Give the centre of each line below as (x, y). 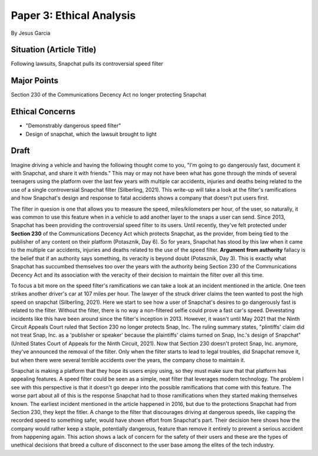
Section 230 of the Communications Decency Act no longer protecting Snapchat (108, 95)
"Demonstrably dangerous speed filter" (73, 126)
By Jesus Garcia (31, 33)
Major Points (35, 81)
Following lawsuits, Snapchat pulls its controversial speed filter (87, 64)
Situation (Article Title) (54, 50)
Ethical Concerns (43, 112)
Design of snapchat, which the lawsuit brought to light (91, 134)
